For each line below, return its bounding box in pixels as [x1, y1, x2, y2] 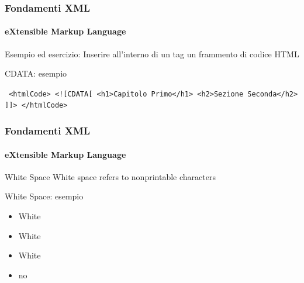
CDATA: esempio [5, 67, 67, 80]
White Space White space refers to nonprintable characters [5, 170, 216, 182]
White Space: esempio [5, 190, 84, 202]
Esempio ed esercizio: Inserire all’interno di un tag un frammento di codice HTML [5, 47, 299, 60]
